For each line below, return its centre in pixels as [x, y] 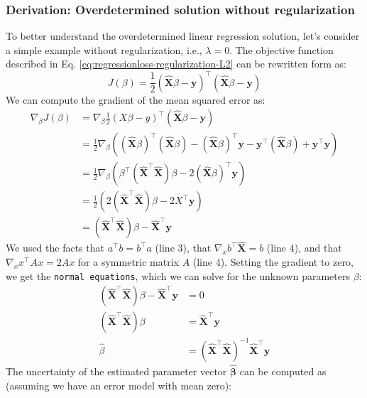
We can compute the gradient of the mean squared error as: [136, 99]
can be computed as [283, 371]
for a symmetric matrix [128, 262]
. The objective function [281, 49]
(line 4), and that [304, 248]
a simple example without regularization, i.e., [104, 49]
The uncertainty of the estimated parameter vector [116, 371]
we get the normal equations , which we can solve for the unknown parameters [178, 275]
